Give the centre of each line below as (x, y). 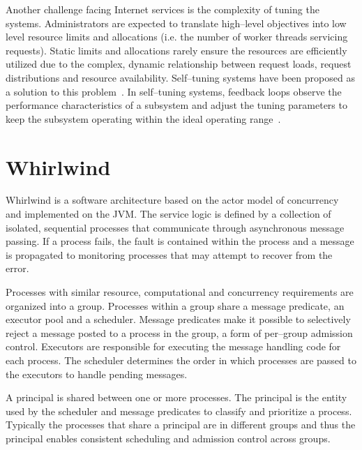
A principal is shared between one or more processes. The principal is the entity (176, 397)
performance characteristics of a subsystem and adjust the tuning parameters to (176, 105)
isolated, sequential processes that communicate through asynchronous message (175, 227)
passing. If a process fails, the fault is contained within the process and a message (180, 241)
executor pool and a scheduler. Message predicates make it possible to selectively (178, 319)
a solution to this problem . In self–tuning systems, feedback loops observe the (174, 91)
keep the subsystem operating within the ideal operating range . (143, 118)
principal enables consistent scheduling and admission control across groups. (168, 438)
